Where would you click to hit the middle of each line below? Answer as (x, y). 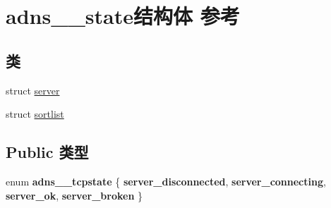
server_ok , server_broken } (74, 195)
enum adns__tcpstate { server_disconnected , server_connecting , (166, 181)
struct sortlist (35, 114)
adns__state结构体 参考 (123, 16)
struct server (33, 90)
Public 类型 (47, 152)
